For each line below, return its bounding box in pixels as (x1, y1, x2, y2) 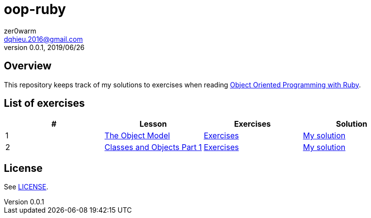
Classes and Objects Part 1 (104, 142, 202, 152)
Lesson (139, 119, 167, 129)
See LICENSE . (4, 183, 48, 191)
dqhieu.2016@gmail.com (4, 34, 83, 43)
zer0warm (4, 26, 36, 35)
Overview (4, 60, 52, 72)
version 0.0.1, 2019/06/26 (4, 43, 85, 51)
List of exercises (4, 97, 85, 110)
